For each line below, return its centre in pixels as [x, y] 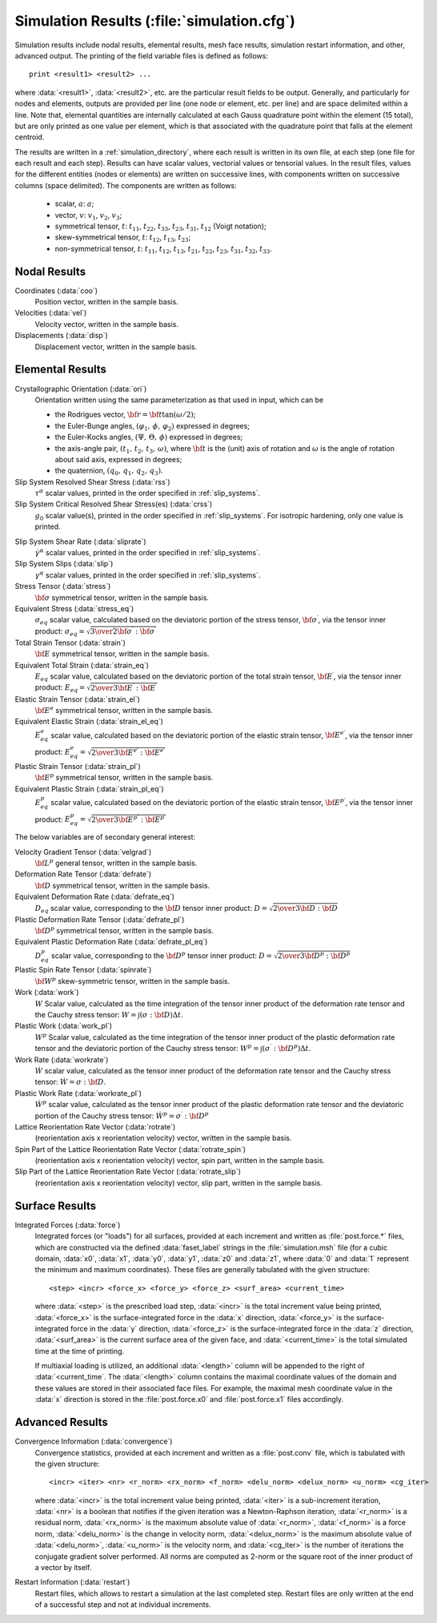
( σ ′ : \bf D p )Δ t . [287, 1048]
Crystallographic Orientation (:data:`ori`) [81, 389]
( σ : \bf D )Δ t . [161, 1015]
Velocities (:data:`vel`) [51, 313]
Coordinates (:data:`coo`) [56, 290]
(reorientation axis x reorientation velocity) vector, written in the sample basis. [163, 1138]
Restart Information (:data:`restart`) [72, 1582]
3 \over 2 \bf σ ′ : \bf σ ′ [123, 631]
